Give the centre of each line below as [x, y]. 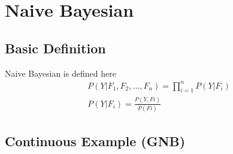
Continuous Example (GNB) [95, 141]
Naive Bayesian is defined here [60, 73]
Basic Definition [55, 48]
